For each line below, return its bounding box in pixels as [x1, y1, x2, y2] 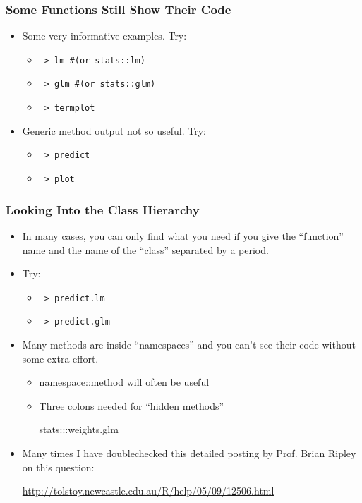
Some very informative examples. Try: [22, 28, 187, 43]
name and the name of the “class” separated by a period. [22, 242, 269, 257]
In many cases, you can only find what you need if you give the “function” [22, 228, 344, 243]
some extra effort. [22, 351, 99, 365]
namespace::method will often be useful [39, 375, 210, 389]
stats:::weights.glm [39, 422, 119, 437]
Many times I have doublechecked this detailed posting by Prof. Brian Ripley [22, 445, 356, 460]
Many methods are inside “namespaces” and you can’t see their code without [22, 337, 356, 351]
